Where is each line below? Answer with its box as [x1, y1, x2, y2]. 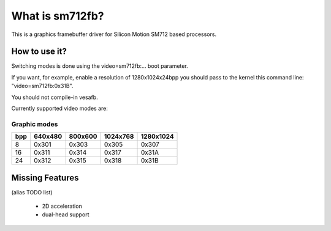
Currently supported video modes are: [11, 105, 108, 112]
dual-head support [42, 211, 89, 218]
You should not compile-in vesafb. [11, 94, 98, 101]
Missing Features [11, 172, 79, 183]
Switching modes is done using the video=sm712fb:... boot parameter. [11, 62, 188, 70]
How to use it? [11, 46, 67, 57]
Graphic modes [11, 120, 58, 128]
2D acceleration [42, 202, 82, 210]
